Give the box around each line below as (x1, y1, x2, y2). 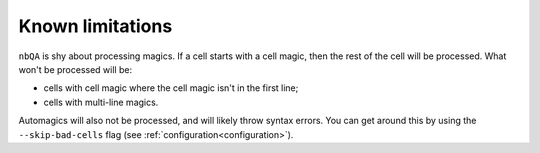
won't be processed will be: (18, 63, 133, 75)
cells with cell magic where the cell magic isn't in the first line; (43, 82, 299, 94)
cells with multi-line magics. (43, 96, 159, 108)
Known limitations (18, 15, 173, 37)
